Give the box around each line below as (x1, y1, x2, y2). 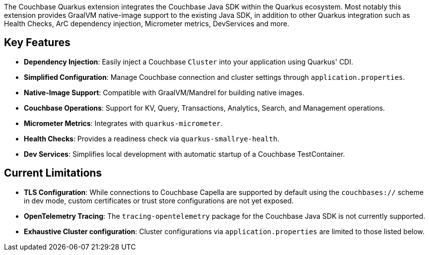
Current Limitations (4, 167, 102, 180)
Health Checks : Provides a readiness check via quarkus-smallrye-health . (24, 134, 280, 143)
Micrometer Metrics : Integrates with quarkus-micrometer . (24, 119, 223, 127)
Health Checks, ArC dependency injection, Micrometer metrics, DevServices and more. (4, 19, 289, 28)
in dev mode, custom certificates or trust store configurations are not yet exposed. (24, 196, 294, 205)
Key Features (4, 36, 71, 49)
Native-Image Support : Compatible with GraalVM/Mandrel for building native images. (24, 88, 304, 97)
